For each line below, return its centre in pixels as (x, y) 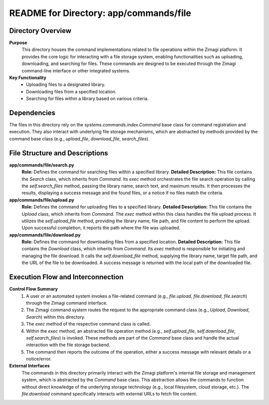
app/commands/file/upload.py (42, 200)
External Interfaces (29, 366)
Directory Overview (40, 31)
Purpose (18, 43)
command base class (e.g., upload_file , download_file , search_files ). (79, 139)
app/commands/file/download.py (45, 235)
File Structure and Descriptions (59, 153)
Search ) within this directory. (56, 317)
